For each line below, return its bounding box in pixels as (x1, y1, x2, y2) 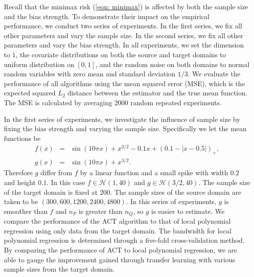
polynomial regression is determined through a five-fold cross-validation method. (4, 235, 245, 245)
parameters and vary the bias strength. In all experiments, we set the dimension (4, 40, 244, 50)
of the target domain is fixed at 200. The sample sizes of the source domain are (4, 186, 241, 197)
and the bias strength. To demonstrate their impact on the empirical (4, 11, 209, 21)
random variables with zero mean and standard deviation (4, 69, 176, 79)
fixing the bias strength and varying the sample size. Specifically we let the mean (4, 123, 247, 134)
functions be (4, 133, 41, 143)
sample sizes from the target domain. (4, 264, 115, 274)
